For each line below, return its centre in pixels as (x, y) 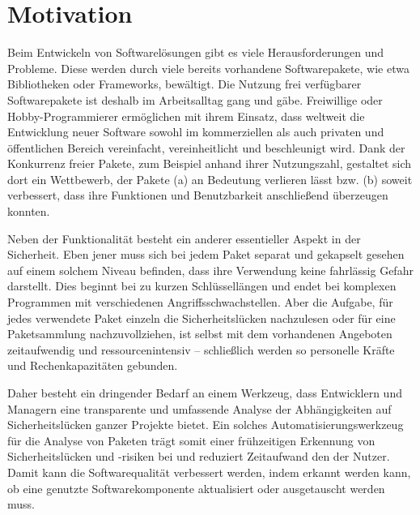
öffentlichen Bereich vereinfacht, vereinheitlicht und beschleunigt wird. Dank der (206, 147)
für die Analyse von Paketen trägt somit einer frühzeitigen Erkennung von (191, 440)
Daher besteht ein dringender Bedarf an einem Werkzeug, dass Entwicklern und (205, 393)
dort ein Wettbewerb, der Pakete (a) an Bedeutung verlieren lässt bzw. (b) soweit (210, 179)
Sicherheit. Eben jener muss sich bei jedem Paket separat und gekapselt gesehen (206, 254)
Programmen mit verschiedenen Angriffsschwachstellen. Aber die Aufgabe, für (200, 302)
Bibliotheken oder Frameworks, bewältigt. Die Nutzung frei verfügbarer (185, 84)
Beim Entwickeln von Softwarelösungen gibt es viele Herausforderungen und (196, 52)
